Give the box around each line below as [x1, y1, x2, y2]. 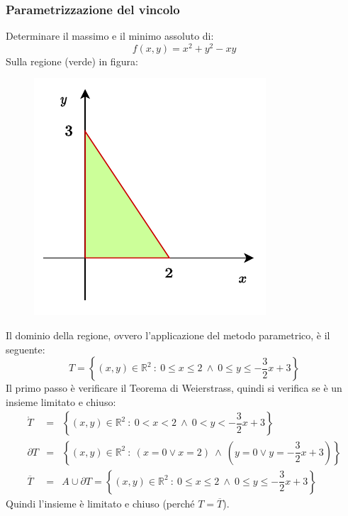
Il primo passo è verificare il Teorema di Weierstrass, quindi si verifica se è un [6, 380, 342, 395]
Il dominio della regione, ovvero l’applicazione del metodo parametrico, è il [6, 328, 330, 343]
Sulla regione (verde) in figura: [6, 53, 138, 68]
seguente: [6, 341, 45, 356]
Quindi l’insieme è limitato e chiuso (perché [6, 495, 195, 510]
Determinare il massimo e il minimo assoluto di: [6, 28, 214, 43]
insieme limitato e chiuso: [6, 394, 116, 409]
